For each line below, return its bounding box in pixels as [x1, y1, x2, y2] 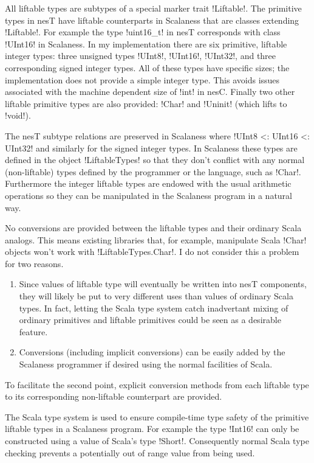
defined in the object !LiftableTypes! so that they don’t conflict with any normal [5, 153, 305, 166]
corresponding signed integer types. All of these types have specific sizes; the [5, 61, 290, 74]
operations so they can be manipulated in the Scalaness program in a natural [5, 189, 292, 201]
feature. [19, 325, 48, 338]
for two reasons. [5, 257, 64, 270]
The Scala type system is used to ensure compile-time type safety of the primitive [5, 410, 309, 423]
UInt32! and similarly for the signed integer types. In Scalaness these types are [5, 141, 298, 154]
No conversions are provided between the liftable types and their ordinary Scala [5, 221, 302, 234]
